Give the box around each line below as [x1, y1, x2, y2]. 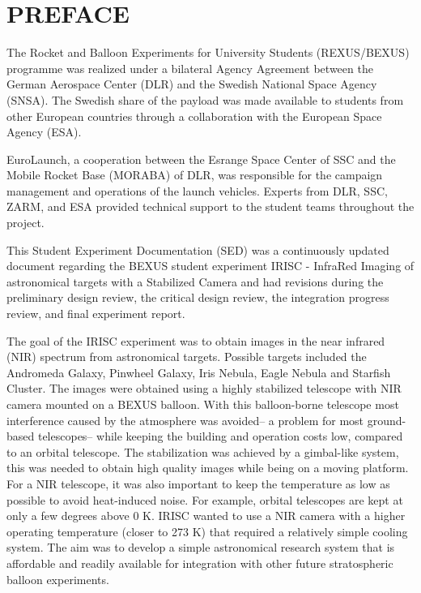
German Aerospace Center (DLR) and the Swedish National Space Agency [6, 75, 377, 92]
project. [6, 214, 45, 231]
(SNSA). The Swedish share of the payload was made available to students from [6, 91, 404, 108]
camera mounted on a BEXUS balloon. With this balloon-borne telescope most [6, 396, 399, 412]
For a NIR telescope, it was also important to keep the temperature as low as [6, 475, 390, 492]
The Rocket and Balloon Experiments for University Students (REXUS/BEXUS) [6, 44, 410, 61]
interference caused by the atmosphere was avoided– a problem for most [6, 411, 364, 428]
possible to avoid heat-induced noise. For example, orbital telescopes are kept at [6, 491, 403, 508]
